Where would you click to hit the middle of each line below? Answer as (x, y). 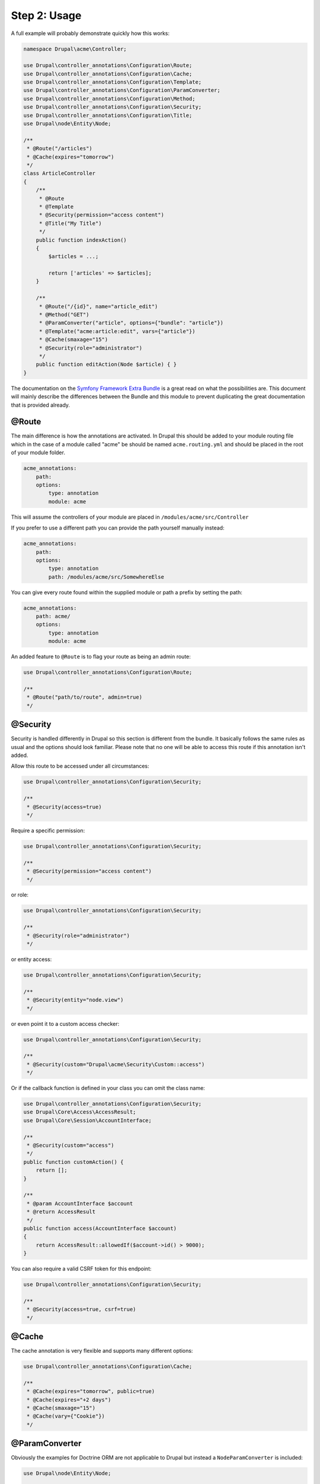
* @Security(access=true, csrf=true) (81, 1309)
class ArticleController (60, 173)
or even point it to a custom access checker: (65, 1023)
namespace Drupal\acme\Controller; (75, 49)
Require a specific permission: (48, 830)
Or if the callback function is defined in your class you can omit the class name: (108, 1088)
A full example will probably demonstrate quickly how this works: (90, 33)
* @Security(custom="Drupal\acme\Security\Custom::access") (116, 1064)
